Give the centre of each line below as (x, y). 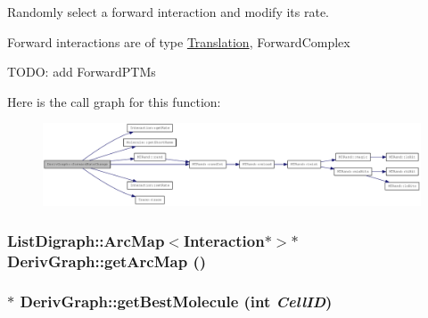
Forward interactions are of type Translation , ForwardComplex (179, 41)
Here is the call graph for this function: (114, 101)
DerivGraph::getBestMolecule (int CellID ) (176, 302)
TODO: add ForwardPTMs (82, 72)
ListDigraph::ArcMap (86, 240)
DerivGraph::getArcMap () (107, 261)
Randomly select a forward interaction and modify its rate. (169, 12)
